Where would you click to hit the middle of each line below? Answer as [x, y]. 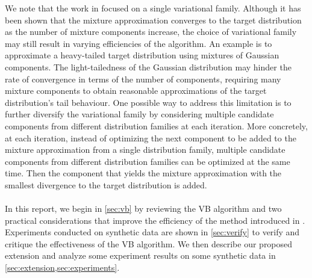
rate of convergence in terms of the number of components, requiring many [143, 79]
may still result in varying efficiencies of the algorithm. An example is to [139, 43]
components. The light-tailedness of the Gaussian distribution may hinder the [148, 66]
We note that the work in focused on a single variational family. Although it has [153, 8]
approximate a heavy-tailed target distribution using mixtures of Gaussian [142, 55]
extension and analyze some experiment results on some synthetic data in [140, 255]
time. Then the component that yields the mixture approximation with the [143, 173]
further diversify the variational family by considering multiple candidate [139, 114]
